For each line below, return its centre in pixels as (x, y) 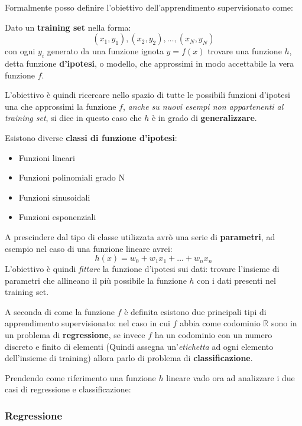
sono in (284, 323)
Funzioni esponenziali (57, 217)
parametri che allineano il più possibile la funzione (96, 280)
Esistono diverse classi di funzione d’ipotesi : (91, 137)
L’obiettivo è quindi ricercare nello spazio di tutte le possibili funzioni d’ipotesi (147, 95)
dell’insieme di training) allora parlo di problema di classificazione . (129, 358)
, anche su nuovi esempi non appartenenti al (203, 106)
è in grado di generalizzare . (204, 118)
